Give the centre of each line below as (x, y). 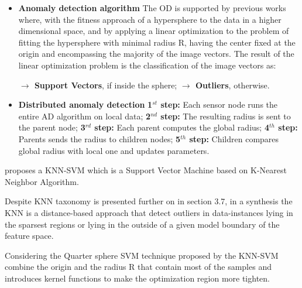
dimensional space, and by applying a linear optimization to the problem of (154, 31)
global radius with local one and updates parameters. (114, 150)
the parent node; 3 (52, 127)
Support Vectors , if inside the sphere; (106, 85)
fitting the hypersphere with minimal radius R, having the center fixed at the (157, 42)
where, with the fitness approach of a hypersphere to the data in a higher (150, 19)
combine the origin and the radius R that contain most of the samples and (138, 267)
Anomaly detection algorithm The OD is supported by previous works (152, 8)
